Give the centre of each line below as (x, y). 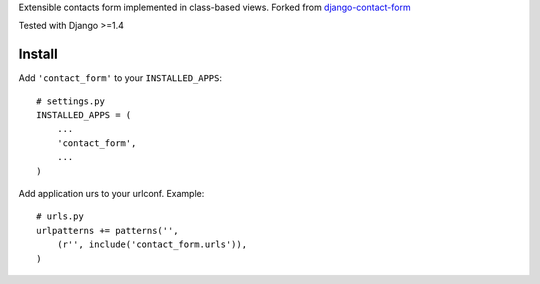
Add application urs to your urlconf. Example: (111, 194)
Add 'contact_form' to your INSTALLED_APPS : (120, 78)
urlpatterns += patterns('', (107, 230)
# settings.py (70, 101)
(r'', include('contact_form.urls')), (152, 244)
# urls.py (60, 216)
